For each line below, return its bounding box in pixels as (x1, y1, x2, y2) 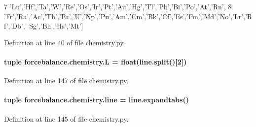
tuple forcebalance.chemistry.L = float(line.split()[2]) (4, 56, 187, 66)
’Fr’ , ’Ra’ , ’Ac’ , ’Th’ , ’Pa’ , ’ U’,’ (4, 11, 86, 21)
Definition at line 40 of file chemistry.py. (4, 37, 125, 47)
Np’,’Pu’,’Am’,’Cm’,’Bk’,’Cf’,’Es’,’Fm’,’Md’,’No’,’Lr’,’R (85, 11, 253, 21)
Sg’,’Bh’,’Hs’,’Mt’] (29, 21, 83, 31)
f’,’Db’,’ (4, 21, 27, 31)
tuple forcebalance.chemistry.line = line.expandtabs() (4, 95, 189, 105)
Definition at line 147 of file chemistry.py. (4, 75, 129, 86)
